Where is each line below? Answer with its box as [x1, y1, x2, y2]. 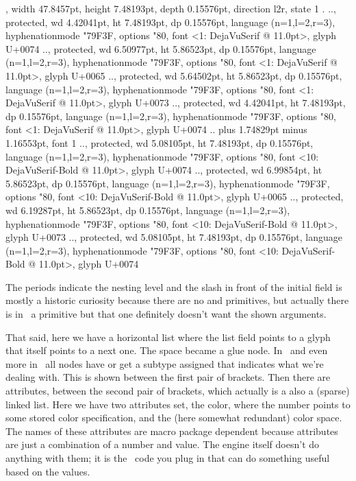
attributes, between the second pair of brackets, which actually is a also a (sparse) [5, 384, 350, 398]
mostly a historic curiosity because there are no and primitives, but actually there [5, 293, 349, 307]
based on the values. [5, 464, 90, 478]
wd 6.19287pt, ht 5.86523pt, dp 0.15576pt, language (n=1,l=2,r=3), [5, 202, 290, 217]
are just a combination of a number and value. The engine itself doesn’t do [5, 437, 320, 451]
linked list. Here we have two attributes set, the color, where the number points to [5, 397, 351, 411]
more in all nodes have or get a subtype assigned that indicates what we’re [5, 356, 324, 371]
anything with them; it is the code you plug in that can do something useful [5, 451, 330, 465]
